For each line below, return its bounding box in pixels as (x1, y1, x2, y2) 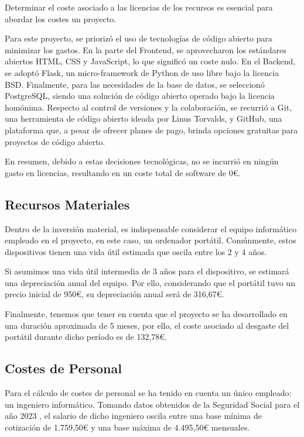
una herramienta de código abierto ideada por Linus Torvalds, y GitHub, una (5, 112, 282, 125)
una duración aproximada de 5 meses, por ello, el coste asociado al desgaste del (5, 319, 289, 331)
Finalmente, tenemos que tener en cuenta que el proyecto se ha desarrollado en (5, 308, 288, 320)
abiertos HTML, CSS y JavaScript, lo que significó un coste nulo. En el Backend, (5, 55, 296, 67)
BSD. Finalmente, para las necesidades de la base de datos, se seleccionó (5, 78, 265, 90)
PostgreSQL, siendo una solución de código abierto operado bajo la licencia (5, 90, 275, 102)
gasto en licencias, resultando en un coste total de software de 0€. (5, 166, 241, 178)
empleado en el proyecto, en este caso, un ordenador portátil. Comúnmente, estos (5, 234, 296, 246)
